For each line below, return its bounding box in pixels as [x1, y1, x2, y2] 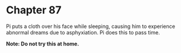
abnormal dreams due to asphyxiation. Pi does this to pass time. [6, 29, 161, 36]
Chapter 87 [6, 3, 62, 17]
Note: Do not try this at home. [6, 40, 79, 47]
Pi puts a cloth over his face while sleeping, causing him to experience [6, 23, 175, 30]
